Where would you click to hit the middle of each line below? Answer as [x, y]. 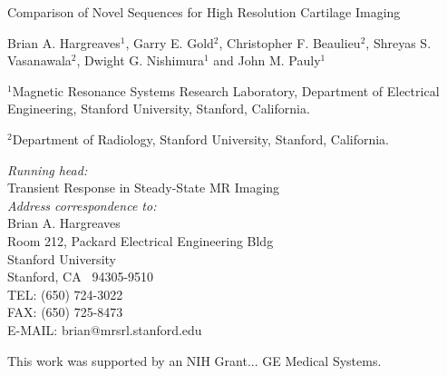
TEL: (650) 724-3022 [65, 294]
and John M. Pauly [267, 60]
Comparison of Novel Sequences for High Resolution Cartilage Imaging [204, 12]
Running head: [48, 169]
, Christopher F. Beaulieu [290, 42]
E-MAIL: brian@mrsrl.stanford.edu [105, 329]
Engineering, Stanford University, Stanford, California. [159, 109]
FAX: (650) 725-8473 [65, 312]
